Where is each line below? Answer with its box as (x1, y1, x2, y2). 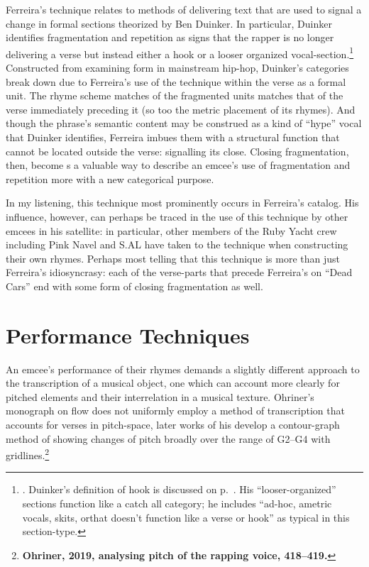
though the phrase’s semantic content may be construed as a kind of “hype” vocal (6, 116, 362, 131)
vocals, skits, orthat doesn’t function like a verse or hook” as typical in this (22, 510, 350, 524)
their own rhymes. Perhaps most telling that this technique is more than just (6, 251, 340, 265)
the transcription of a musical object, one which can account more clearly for (6, 375, 340, 390)
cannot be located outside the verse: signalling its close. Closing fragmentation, (6, 143, 349, 158)
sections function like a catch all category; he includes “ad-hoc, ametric (22, 496, 332, 511)
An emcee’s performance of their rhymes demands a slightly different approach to (6, 361, 360, 376)
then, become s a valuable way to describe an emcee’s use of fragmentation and (6, 158, 351, 172)
